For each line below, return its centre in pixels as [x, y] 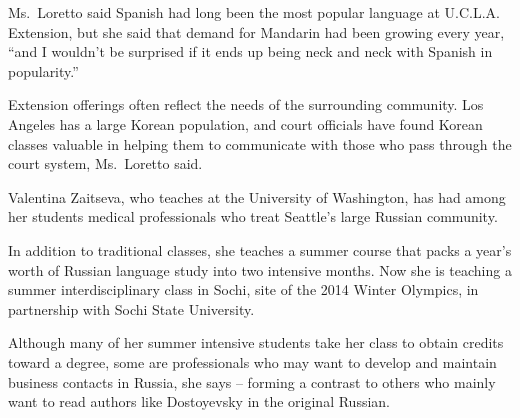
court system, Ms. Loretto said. [105, 163]
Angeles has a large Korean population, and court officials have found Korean [245, 123]
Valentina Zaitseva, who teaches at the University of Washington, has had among [257, 196]
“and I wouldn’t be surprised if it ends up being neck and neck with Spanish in [250, 51]
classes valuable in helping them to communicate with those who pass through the [260, 143]
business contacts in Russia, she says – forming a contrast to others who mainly [252, 381]
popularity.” [43, 70]
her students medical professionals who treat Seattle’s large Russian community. [253, 216]
